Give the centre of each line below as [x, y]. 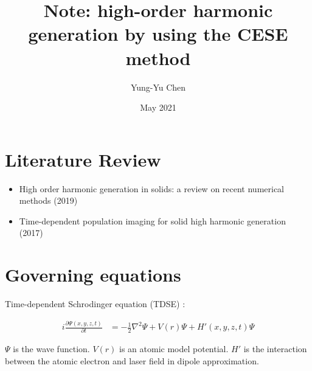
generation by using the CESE [158, 34]
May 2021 [158, 107]
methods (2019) [48, 200]
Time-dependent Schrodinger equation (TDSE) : [95, 304]
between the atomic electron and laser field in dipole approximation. [132, 361]
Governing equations [93, 275]
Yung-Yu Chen [158, 87]
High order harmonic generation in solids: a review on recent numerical [151, 188]
